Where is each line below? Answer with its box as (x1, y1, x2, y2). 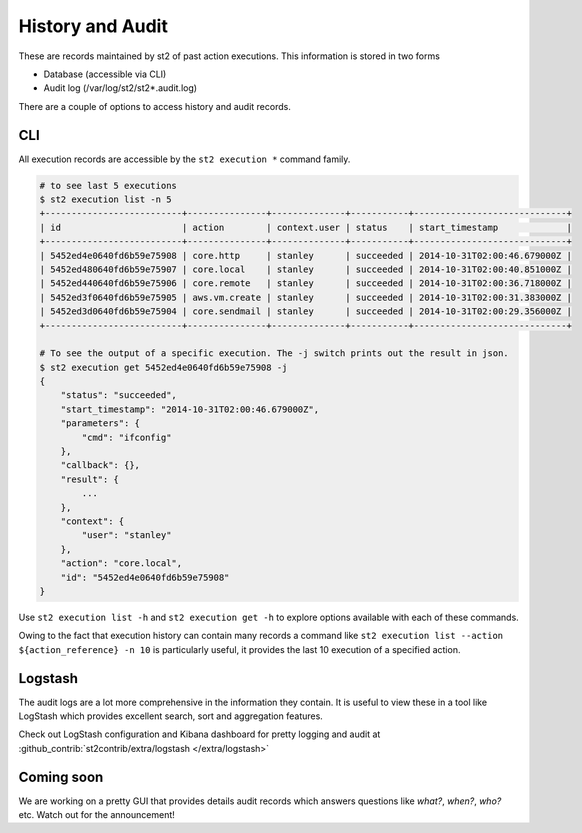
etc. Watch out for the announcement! (18, 809, 175, 821)
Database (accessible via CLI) (43, 68, 167, 80)
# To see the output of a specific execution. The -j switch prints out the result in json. (39, 348, 509, 359)
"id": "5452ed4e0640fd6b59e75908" (60, 571, 230, 583)
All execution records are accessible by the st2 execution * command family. (18, 153, 351, 165)
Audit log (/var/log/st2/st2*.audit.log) (43, 82, 198, 94)
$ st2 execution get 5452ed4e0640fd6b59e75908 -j (39, 361, 288, 373)
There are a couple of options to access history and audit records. (18, 100, 292, 112)
